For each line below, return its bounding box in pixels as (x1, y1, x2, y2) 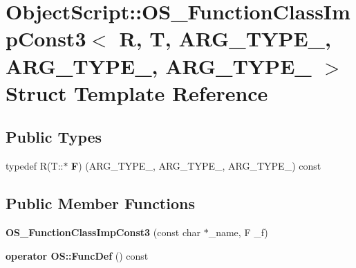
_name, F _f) (208, 224, 268, 239)
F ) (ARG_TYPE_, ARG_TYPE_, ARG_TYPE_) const (71, 159, 321, 173)
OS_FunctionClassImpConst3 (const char (6, 224, 200, 239)
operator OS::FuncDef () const (6, 248, 149, 262)
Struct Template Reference (6, 78, 268, 107)
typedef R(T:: (6, 159, 64, 173)
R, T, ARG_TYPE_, (119, 24, 331, 53)
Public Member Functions (6, 193, 195, 214)
